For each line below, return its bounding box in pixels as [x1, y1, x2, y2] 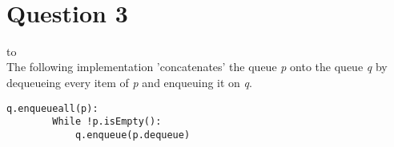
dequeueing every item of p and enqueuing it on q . [6, 73, 252, 90]
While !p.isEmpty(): [52, 116, 162, 128]
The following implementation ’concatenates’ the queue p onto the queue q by [6, 58, 388, 75]
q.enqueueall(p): [6, 102, 98, 114]
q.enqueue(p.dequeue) [74, 129, 191, 141]
